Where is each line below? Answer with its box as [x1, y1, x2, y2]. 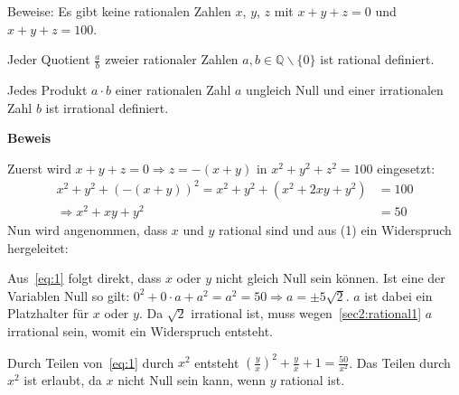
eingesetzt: [377, 158, 436, 177]
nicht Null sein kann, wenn [117, 371, 266, 390]
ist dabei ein [364, 286, 433, 305]
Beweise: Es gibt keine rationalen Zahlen [7, 2, 231, 20]
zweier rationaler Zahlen [105, 50, 239, 69]
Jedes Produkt [7, 80, 88, 99]
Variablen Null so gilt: [7, 286, 130, 305]
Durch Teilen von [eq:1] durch [7, 353, 174, 371]
